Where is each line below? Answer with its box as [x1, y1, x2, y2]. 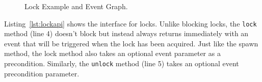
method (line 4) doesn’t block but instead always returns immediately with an [4, 28, 249, 39]
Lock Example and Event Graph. [24, 1, 128, 11]
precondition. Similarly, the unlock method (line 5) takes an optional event [4, 58, 239, 69]
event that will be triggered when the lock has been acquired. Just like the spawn [4, 38, 258, 48]
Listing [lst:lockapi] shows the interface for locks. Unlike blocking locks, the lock [4, 18, 257, 29]
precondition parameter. [4, 68, 80, 78]
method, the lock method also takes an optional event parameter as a [4, 48, 221, 59]
